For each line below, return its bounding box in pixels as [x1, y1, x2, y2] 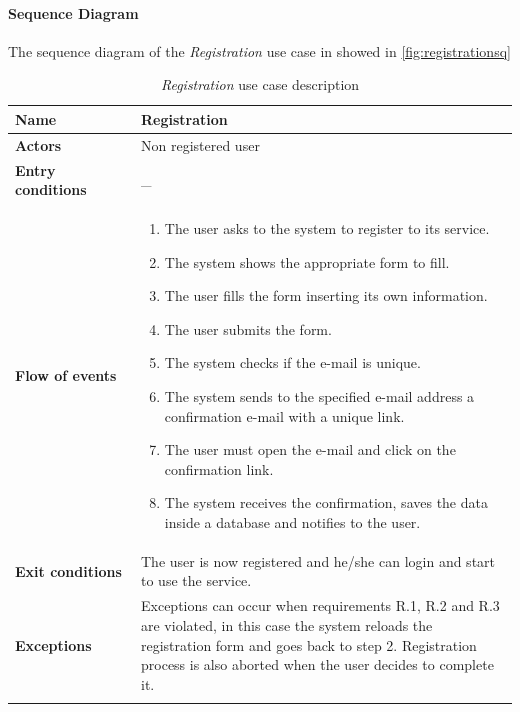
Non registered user [141, 134, 260, 155]
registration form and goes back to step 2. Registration [141, 634, 477, 655]
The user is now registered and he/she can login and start [141, 550, 496, 571]
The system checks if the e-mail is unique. [164, 352, 421, 373]
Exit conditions [15, 560, 122, 581]
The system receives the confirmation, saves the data [164, 492, 488, 513]
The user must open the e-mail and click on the [164, 439, 456, 460]
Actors [15, 134, 62, 155]
